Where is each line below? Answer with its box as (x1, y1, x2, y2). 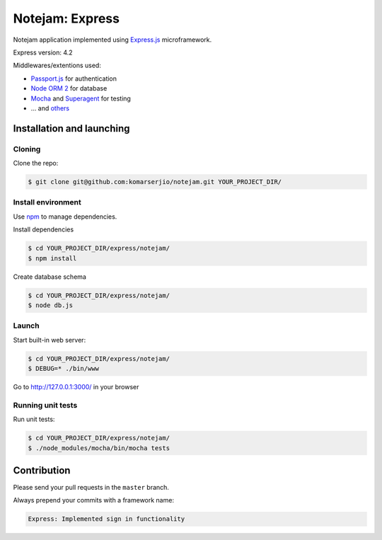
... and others (30, 103, 70, 113)
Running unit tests (13, 400, 78, 410)
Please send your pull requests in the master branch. (13, 483, 170, 491)
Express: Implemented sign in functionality (28, 515, 185, 523)
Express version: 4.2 (13, 48, 74, 57)
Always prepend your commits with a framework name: (13, 496, 175, 505)
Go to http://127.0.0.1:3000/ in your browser (13, 382, 139, 391)
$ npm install (28, 254, 77, 262)
